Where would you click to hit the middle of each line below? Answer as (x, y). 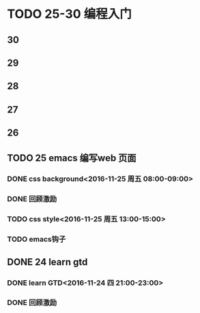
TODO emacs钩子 (37, 239)
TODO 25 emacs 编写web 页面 (72, 158)
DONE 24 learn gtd (47, 262)
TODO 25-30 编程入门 (69, 14)
